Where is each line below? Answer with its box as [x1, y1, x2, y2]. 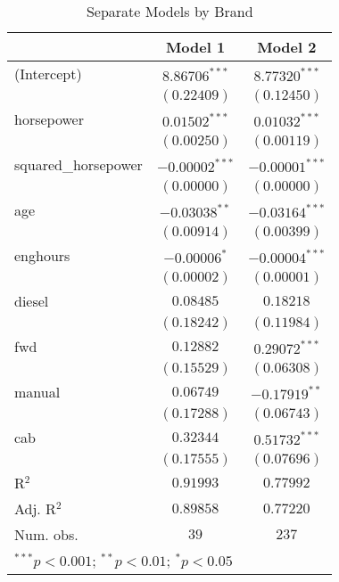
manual [14, 381, 61, 402]
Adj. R [14, 498, 56, 519]
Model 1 [165, 37, 226, 57]
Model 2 [257, 37, 317, 57]
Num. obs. [14, 524, 79, 545]
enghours [14, 245, 70, 266]
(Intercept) [14, 63, 82, 84]
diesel [14, 291, 49, 311]
